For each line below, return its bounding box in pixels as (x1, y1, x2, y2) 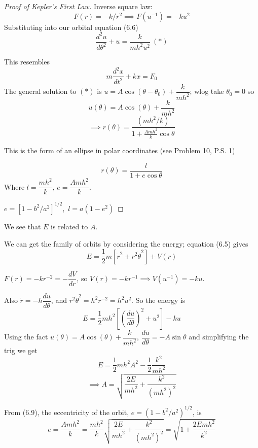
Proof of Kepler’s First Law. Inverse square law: (4, 1, 153, 11)
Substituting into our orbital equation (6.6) (4, 21, 138, 32)
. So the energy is (131, 295, 186, 305)
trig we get (4, 345, 38, 356)
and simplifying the (189, 331, 249, 342)
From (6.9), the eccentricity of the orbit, (4, 406, 129, 417)
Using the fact (4, 331, 48, 342)
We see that (4, 221, 41, 231)
